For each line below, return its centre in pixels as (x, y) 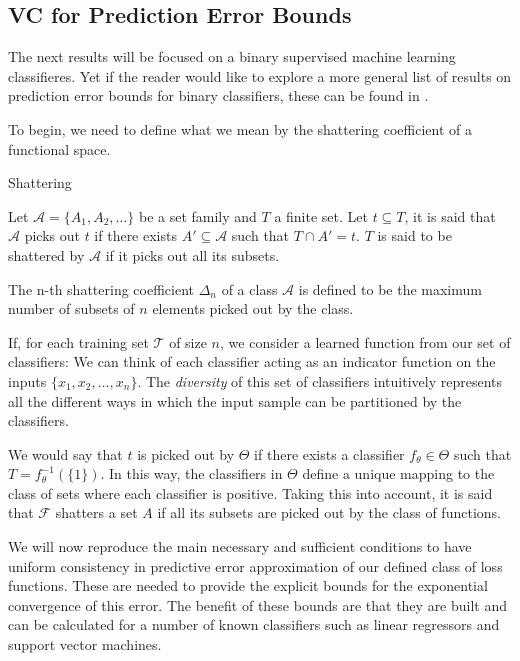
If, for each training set (78, 341)
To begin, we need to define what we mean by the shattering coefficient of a (240, 128)
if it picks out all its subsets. (192, 254)
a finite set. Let (321, 215)
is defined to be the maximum (390, 288)
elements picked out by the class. (253, 308)
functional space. (59, 148)
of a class (249, 288)
